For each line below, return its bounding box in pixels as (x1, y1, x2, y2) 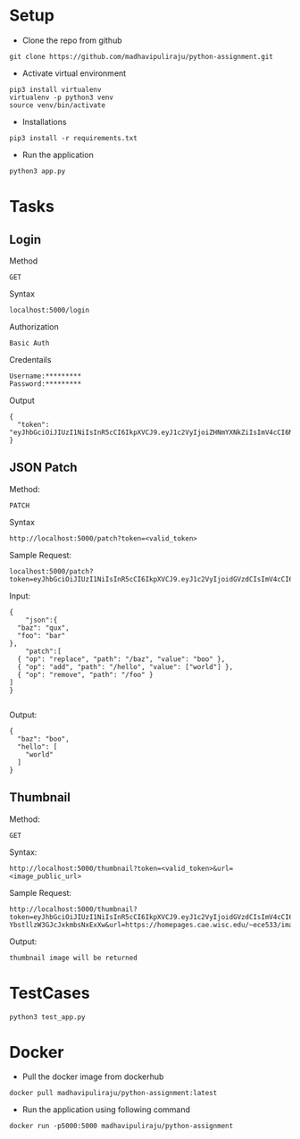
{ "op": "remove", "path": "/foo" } (17, 670, 154, 679)
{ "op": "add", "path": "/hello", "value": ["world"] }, (17, 662, 234, 671)
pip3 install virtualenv (9, 85, 102, 94)
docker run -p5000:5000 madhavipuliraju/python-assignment (9, 1122, 234, 1131)
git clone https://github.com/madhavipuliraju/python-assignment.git (9, 52, 274, 61)
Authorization (9, 321, 60, 331)
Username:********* (9, 372, 82, 381)
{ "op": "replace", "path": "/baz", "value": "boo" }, (17, 654, 226, 664)
